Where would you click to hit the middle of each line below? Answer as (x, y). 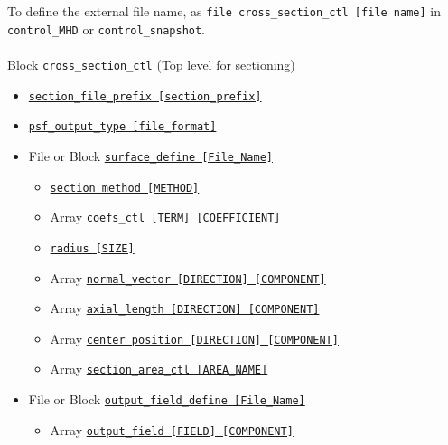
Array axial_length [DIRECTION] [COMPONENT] (185, 308)
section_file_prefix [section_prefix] (145, 96)
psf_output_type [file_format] (122, 127)
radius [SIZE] (92, 248)
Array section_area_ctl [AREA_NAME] (159, 369)
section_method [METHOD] (125, 188)
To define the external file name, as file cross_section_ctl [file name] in (224, 11)
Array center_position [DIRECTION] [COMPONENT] (194, 338)
